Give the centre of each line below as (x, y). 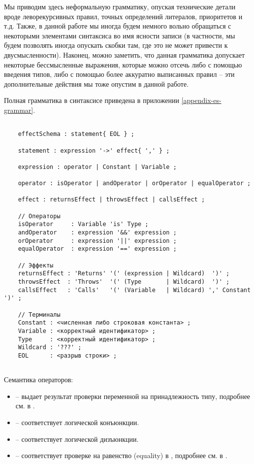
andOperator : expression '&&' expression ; (97, 233)
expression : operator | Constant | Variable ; (97, 167)
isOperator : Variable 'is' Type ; (83, 224)
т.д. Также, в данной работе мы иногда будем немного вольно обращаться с (118, 26)
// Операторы (39, 216)
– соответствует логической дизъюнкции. (77, 439)
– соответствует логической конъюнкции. (77, 422)
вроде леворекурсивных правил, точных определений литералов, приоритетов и (123, 16)
